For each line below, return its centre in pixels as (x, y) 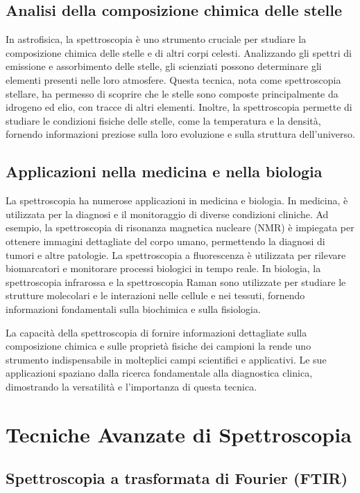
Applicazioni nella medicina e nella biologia (164, 171)
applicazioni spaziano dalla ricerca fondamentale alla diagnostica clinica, (159, 373)
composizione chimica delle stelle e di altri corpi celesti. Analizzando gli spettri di (179, 52)
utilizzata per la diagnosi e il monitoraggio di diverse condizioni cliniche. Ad (167, 214)
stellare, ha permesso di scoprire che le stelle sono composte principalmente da (172, 93)
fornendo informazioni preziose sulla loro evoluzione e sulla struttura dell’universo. (180, 134)
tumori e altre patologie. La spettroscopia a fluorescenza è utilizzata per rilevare (176, 254)
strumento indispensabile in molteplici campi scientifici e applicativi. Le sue (166, 359)
